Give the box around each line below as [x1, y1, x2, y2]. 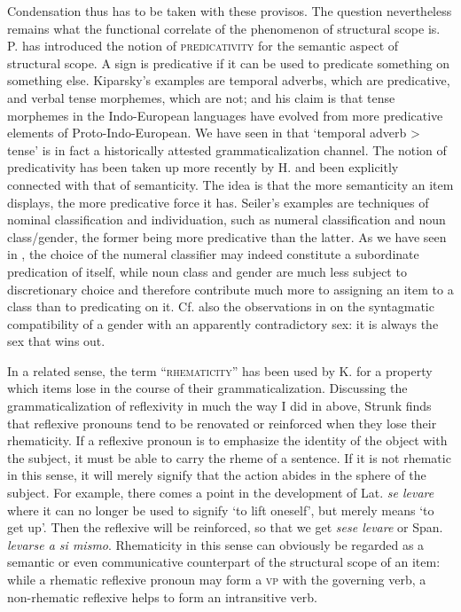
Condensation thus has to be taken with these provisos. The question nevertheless [7, 2, 452, 20]
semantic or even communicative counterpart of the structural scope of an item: [7, 553, 441, 571]
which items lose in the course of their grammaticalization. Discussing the [7, 379, 408, 397]
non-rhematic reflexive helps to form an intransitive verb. [7, 587, 317, 606]
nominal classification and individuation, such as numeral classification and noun [7, 210, 446, 229]
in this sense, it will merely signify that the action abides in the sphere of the [7, 466, 426, 484]
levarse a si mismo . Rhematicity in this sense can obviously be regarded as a [7, 535, 425, 553]
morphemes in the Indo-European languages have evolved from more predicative [7, 106, 443, 124]
